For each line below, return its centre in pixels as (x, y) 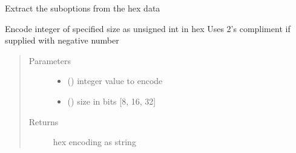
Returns (44, 121)
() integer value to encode (115, 81)
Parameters (50, 60)
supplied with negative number (62, 40)
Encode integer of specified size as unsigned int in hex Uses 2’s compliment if (148, 28)
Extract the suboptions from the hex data (83, 8)
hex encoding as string (94, 142)
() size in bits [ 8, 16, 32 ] (112, 101)
